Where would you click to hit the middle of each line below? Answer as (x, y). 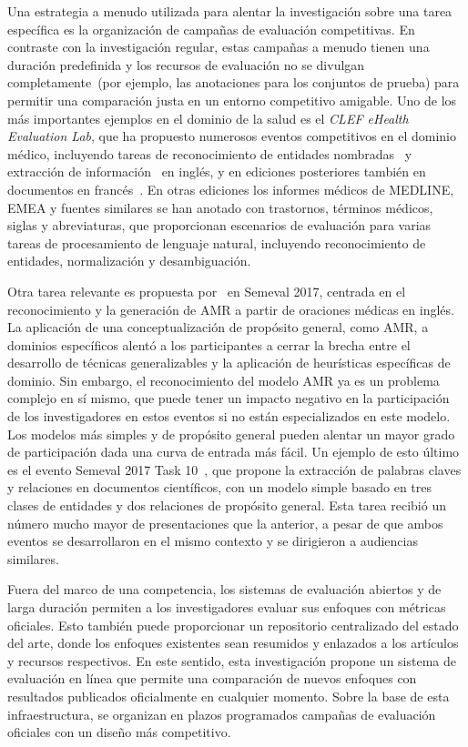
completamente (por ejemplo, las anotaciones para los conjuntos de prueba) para (234, 82)
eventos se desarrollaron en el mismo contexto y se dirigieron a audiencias (213, 541)
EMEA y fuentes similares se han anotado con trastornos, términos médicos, (220, 207)
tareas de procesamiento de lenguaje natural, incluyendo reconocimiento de (217, 242)
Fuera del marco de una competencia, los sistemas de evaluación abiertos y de (224, 589)
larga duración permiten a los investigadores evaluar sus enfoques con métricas (227, 607)
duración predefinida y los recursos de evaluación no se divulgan (186, 64)
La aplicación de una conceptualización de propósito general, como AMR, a (218, 327)
